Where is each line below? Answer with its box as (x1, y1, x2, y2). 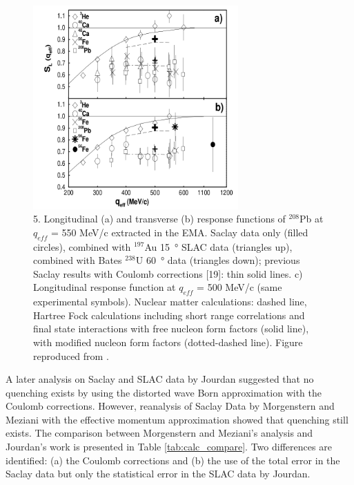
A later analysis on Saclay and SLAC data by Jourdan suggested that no (6, 372, 314, 386)
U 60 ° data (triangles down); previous (135, 253, 300, 267)
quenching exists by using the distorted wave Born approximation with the (6, 385, 322, 399)
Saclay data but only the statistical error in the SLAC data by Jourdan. (6, 466, 311, 481)
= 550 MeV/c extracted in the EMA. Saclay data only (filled (50, 225, 308, 239)
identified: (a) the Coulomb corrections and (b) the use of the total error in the (6, 453, 340, 467)
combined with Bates (33, 253, 122, 267)
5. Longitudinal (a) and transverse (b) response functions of (33, 211, 286, 226)
